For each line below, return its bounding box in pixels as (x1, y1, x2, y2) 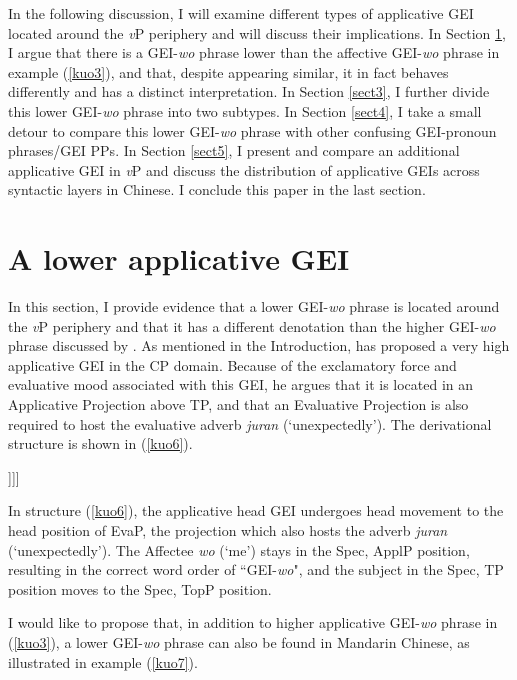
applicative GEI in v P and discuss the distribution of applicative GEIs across (8, 159, 480, 180)
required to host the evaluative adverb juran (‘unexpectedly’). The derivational (8, 413, 492, 434)
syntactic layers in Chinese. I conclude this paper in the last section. (8, 179, 426, 200)
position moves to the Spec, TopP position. (8, 578, 272, 599)
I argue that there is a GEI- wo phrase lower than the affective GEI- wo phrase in (8, 42, 500, 63)
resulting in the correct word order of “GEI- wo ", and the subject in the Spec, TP (8, 559, 504, 580)
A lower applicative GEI (8, 238, 350, 279)
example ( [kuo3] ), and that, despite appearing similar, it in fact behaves (8, 61, 449, 82)
